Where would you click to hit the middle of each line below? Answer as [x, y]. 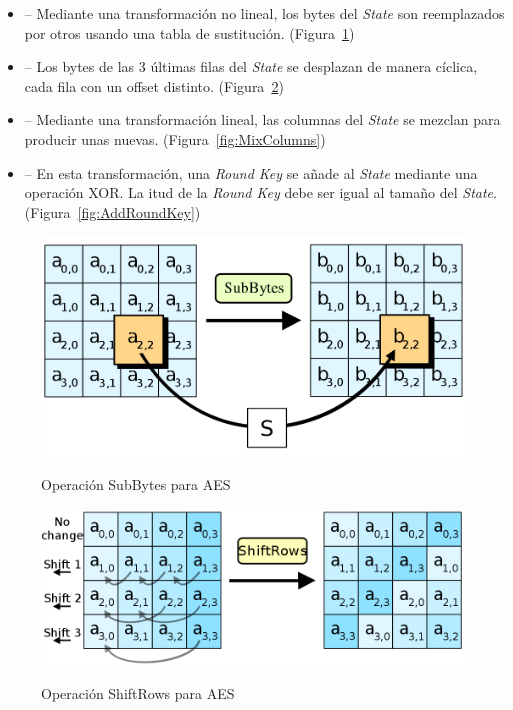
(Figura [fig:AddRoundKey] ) [112, 211]
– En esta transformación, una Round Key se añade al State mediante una [251, 172]
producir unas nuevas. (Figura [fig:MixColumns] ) [175, 138]
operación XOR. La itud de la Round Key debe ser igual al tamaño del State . [260, 192]
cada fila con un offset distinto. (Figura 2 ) [154, 85]
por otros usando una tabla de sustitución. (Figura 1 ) [189, 32]
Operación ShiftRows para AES [138, 693]
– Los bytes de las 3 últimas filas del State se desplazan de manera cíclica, [251, 66]
